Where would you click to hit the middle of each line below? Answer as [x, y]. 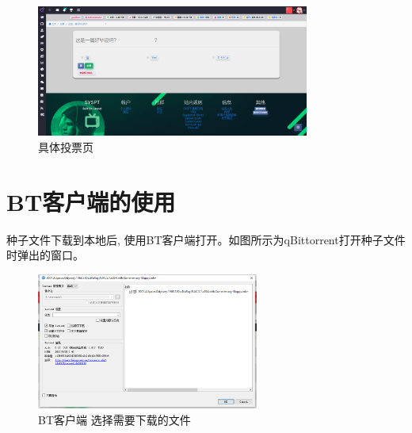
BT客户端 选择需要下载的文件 [114, 419]
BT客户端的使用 [91, 201]
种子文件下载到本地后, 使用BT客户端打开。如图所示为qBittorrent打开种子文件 [206, 239]
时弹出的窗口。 [45, 255]
